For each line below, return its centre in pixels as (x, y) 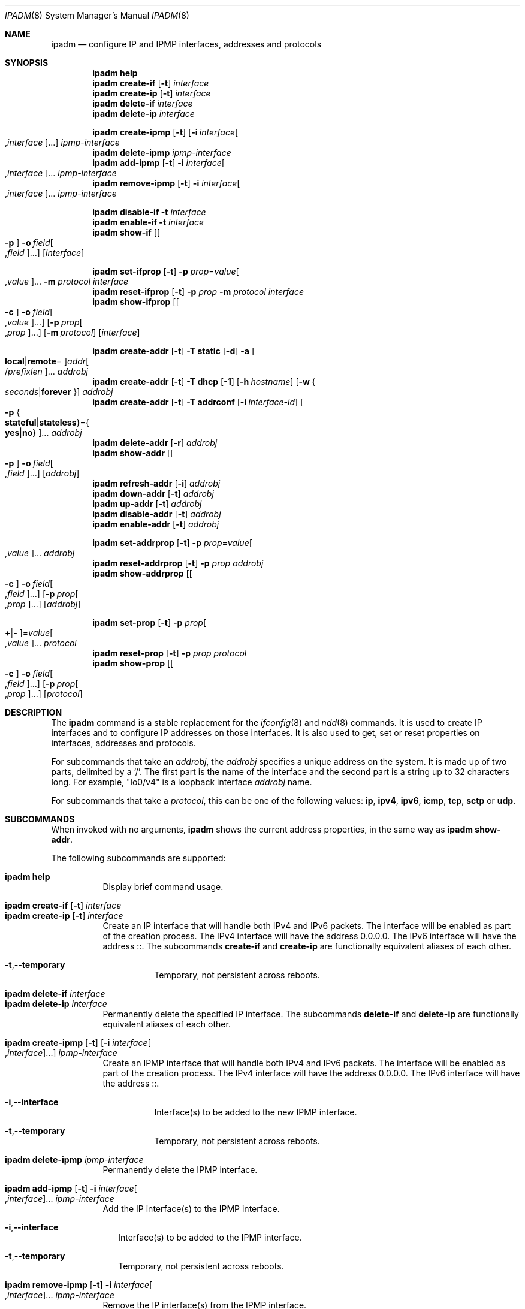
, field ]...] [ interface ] (45, 253)
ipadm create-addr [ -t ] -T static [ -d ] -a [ (174, 351)
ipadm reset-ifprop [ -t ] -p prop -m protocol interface (198, 292)
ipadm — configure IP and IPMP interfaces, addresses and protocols (186, 44)
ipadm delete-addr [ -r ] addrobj (155, 443)
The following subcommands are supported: (138, 858)
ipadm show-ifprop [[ (136, 302)
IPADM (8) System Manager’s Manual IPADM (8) (97, 15)
